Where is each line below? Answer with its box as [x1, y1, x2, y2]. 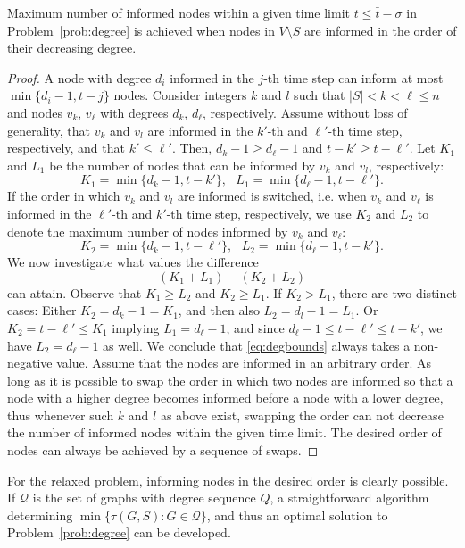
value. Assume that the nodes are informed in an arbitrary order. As [56, 353, 432, 372]
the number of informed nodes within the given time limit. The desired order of [7, 423, 442, 442]
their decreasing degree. [7, 38, 137, 57]
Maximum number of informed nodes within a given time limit [7, 4, 351, 21]
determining [7, 505, 73, 524]
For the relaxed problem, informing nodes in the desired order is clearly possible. [7, 470, 449, 489]
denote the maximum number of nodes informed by [7, 221, 288, 240]
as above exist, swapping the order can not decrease [160, 405, 444, 424]
